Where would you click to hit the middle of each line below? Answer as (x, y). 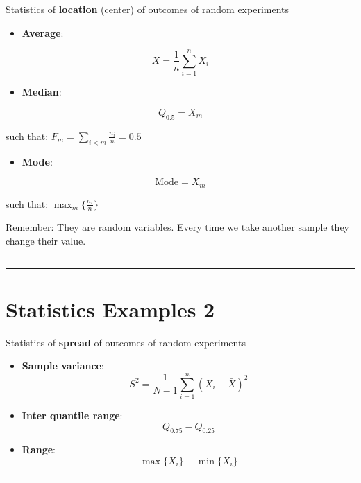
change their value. (46, 240)
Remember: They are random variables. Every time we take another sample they (177, 227)
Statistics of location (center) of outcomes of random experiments (148, 9)
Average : (43, 32)
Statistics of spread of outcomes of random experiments (126, 342)
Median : (42, 92)
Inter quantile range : (72, 415)
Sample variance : (63, 366)
